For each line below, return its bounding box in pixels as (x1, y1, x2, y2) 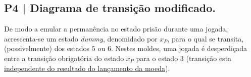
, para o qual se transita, (167, 33, 244, 43)
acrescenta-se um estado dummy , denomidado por (4, 33, 158, 43)
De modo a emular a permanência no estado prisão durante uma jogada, (4, 23, 228, 34)
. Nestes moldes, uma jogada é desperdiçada (111, 43, 247, 53)
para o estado (136, 52, 178, 63)
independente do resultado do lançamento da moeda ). (4, 62, 170, 73)
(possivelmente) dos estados (4, 43, 90, 53)
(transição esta (186, 52, 232, 63)
